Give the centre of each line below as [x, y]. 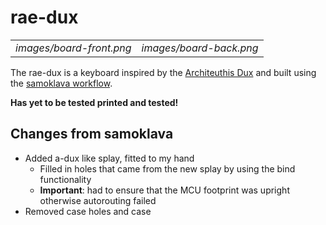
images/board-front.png [73, 48]
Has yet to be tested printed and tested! [94, 102]
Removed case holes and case [88, 211]
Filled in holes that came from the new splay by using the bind [167, 168]
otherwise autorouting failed [98, 200]
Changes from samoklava [92, 134]
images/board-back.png [200, 48]
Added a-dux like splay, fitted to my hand [109, 158]
